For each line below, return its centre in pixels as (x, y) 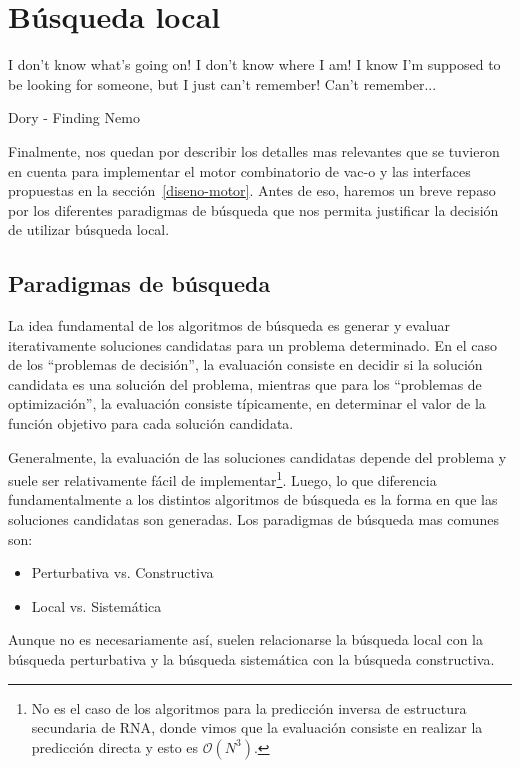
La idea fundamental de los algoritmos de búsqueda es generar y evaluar (229, 325)
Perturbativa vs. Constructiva (122, 572)
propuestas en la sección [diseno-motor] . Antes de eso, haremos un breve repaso (252, 190)
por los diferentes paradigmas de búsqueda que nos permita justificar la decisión (253, 209)
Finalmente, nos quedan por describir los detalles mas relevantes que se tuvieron (254, 150)
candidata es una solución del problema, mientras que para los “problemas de (245, 383)
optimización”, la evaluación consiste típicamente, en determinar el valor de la (247, 403)
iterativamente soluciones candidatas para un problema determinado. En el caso (253, 344)
